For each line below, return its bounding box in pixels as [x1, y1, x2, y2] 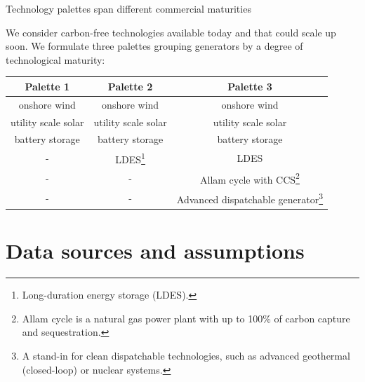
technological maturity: [6, 52, 105, 67]
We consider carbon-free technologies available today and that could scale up [6, 25, 336, 39]
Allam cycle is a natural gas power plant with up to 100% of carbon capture [22, 311, 350, 325]
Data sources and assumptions [6, 236, 305, 265]
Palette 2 [107, 79, 153, 93]
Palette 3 [227, 79, 272, 93]
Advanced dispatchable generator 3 [176, 190, 324, 206]
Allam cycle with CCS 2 [199, 170, 300, 186]
